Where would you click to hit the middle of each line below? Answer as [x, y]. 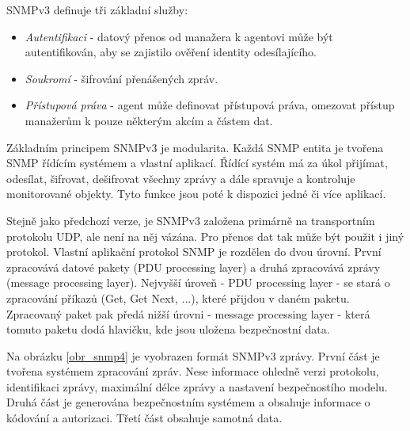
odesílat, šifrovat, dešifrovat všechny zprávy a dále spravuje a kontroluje [181, 178]
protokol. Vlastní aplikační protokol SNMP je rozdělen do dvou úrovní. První [194, 252]
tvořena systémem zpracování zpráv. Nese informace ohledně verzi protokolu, [193, 371]
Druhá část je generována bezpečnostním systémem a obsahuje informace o [188, 402]
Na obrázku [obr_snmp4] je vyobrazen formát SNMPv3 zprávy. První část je [193, 355]
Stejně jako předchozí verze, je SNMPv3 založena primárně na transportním [191, 220]
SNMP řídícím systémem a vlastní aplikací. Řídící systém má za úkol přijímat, [197, 163]
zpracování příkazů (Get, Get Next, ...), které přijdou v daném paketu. [178, 298]
